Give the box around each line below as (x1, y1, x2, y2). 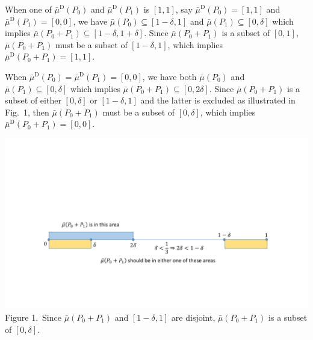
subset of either (5, 94, 61, 107)
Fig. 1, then (5, 105, 49, 118)
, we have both (142, 70, 197, 82)
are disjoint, (171, 311, 215, 324)
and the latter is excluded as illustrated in (140, 94, 296, 107)
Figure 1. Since (5, 311, 61, 324)
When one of (5, 3, 52, 15)
